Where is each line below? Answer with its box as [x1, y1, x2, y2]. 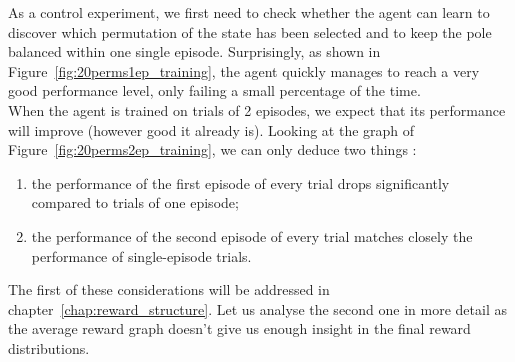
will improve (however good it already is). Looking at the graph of [8, 119, 415, 140]
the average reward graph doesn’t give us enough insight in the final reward [8, 318, 471, 339]
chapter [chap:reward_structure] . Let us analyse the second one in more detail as [8, 298, 507, 319]
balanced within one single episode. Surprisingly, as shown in [8, 41, 381, 62]
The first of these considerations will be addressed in [8, 279, 330, 300]
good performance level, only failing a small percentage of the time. [8, 80, 421, 101]
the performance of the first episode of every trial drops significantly [31, 172, 450, 193]
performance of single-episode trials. [31, 245, 252, 266]
